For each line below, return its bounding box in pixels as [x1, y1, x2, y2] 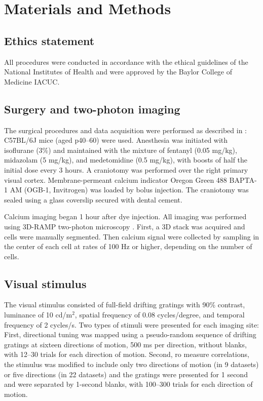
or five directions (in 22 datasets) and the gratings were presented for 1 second [4, 369, 248, 379]
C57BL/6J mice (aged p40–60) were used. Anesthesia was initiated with [4, 135, 228, 145]
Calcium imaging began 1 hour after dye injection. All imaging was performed [4, 211, 247, 222]
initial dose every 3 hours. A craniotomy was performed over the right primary [4, 164, 248, 175]
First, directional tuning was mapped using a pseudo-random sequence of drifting [4, 329, 256, 340]
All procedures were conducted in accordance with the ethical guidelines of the [4, 56, 248, 67]
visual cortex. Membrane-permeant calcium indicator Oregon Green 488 [4, 174, 227, 185]
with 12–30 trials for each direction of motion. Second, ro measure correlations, [4, 349, 249, 359]
